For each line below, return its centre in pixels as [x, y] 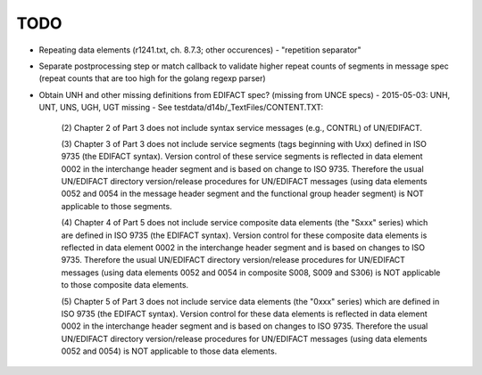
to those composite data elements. [125, 285]
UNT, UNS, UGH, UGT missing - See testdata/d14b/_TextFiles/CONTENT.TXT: [181, 108]
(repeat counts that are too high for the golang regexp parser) [153, 78]
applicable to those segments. [117, 206]
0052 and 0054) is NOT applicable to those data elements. [169, 351]
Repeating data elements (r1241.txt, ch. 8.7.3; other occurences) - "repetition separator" [200, 50]
